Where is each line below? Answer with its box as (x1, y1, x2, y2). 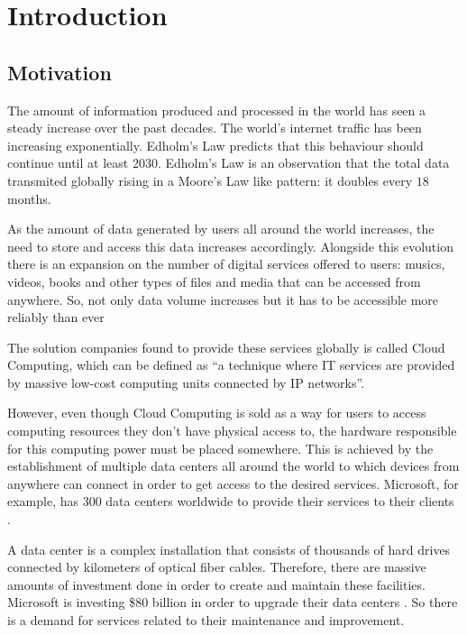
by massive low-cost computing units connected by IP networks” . (7, 373, 365, 391)
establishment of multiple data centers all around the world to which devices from (7, 456, 460, 475)
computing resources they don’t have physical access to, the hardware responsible (7, 421, 457, 440)
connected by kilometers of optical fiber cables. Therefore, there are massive (7, 557, 426, 576)
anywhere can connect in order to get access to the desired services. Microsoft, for (7, 474, 459, 492)
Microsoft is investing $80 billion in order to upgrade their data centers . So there (7, 593, 458, 612)
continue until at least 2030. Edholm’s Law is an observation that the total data (7, 153, 450, 172)
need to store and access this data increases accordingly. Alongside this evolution (7, 236, 453, 255)
